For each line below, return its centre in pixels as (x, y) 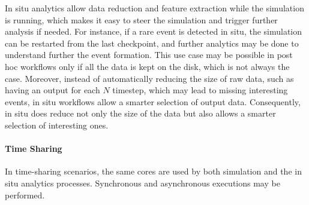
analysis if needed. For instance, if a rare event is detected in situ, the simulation (154, 31)
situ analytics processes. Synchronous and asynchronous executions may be (142, 183)
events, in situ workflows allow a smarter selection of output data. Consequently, (153, 101)
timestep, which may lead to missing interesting (200, 90)
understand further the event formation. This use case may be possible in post (149, 55)
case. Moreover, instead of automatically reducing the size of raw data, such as (149, 78)
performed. (25, 195)
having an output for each (52, 90)
